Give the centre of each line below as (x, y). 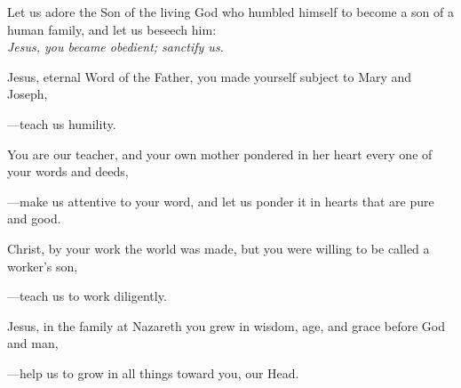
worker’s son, (43, 266)
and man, (33, 343)
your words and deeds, (68, 171)
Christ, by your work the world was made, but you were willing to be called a (219, 248)
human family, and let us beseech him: (112, 29)
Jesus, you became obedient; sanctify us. (115, 47)
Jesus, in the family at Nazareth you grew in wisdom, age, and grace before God (226, 325)
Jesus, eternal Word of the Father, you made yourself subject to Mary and (210, 76)
